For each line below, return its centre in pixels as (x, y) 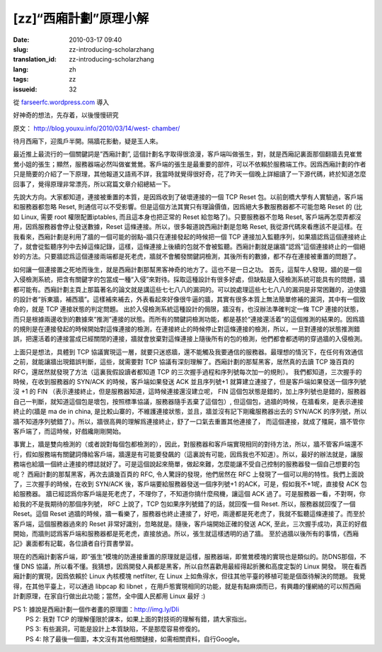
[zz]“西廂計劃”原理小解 (81, 18)
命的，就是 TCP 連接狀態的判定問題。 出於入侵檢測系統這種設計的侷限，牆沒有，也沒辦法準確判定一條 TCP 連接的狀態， (188, 309)
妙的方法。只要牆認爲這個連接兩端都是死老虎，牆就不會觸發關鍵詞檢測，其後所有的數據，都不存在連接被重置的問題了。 (186, 257)
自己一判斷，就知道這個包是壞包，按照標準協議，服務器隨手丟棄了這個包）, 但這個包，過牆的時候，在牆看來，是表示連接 (188, 401)
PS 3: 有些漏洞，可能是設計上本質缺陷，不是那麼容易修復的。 (115, 629)
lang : (21, 69)
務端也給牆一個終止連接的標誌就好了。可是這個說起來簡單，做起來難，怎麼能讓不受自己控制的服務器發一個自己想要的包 (186, 464)
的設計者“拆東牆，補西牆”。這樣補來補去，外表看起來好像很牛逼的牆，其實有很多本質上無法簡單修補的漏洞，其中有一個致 (189, 299)
